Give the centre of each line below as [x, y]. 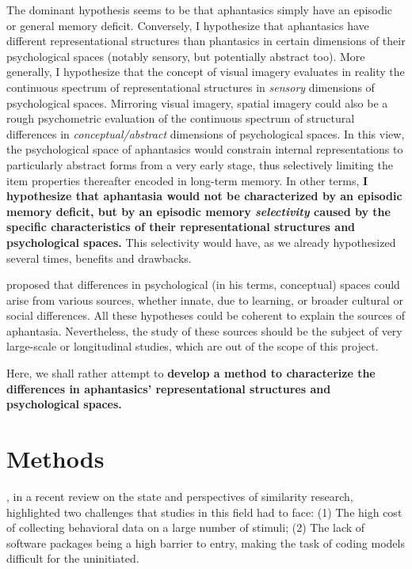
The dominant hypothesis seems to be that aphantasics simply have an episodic [200, 9]
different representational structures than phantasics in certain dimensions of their [206, 41]
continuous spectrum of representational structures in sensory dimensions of [191, 87]
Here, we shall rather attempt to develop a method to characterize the [191, 373]
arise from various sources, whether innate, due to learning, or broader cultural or [205, 300]
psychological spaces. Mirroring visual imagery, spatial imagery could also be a [197, 102]
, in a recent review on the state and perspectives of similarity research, [180, 496]
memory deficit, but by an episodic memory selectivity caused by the [198, 211]
